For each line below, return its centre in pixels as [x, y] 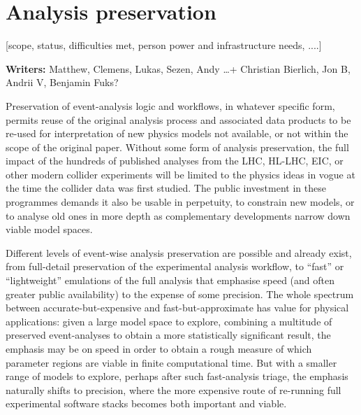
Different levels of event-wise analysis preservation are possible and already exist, [179, 252]
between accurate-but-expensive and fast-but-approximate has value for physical [177, 308]
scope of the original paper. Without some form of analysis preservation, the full [177, 147]
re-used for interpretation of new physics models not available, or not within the [177, 133]
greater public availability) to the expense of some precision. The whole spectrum [180, 294]
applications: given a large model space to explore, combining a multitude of [169, 321]
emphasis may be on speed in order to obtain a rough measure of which [159, 349]
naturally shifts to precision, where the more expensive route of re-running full [174, 389]
